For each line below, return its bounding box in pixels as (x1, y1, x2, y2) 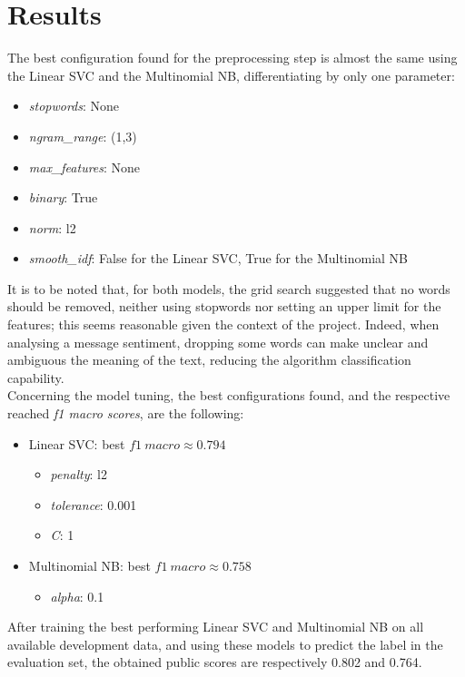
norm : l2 (28, 218, 76, 237)
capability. (7, 368, 64, 387)
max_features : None (28, 157, 141, 176)
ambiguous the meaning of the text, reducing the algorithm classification (7, 350, 411, 369)
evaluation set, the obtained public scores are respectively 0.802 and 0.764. (7, 652, 422, 672)
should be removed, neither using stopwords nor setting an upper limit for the (7, 297, 441, 316)
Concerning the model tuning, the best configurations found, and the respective (7, 386, 450, 405)
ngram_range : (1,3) (28, 126, 137, 145)
